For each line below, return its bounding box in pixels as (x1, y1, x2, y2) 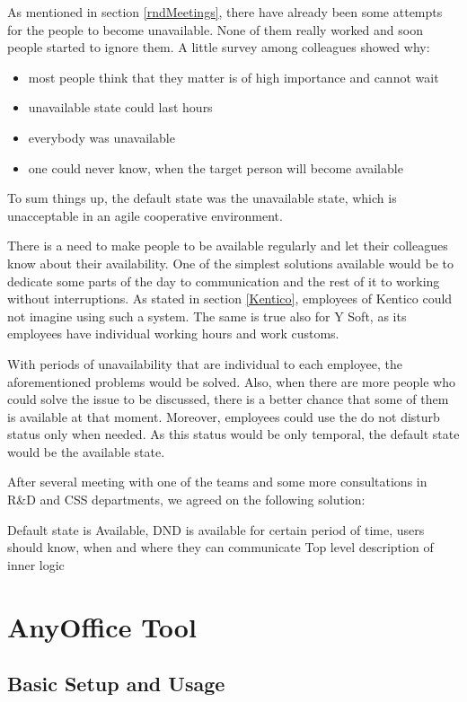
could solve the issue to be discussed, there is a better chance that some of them (7, 390, 449, 408)
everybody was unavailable (28, 127, 175, 146)
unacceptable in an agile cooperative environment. (7, 206, 283, 224)
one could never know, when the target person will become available (28, 158, 403, 177)
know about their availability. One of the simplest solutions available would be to (7, 253, 454, 272)
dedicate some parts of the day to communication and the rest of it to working (7, 271, 440, 290)
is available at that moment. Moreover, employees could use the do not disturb (7, 407, 440, 426)
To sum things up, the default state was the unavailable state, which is (7, 189, 397, 207)
